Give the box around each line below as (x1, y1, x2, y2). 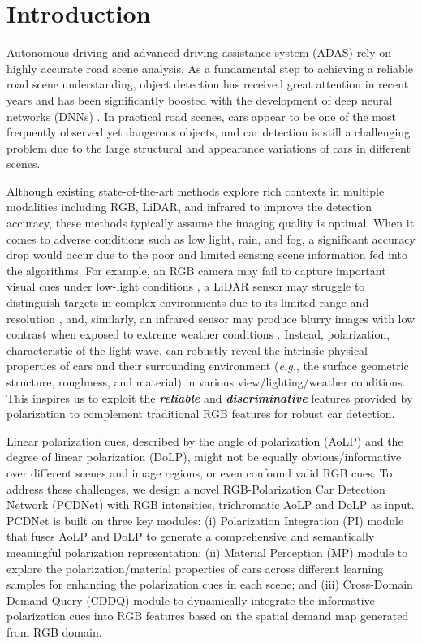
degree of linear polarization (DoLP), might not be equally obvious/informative (6, 448, 402, 465)
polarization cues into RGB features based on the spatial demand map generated (6, 607, 409, 624)
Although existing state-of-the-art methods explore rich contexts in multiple (6, 182, 385, 199)
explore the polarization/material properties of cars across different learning (6, 559, 384, 576)
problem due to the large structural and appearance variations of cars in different (6, 139, 411, 156)
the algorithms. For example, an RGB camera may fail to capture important (6, 261, 386, 278)
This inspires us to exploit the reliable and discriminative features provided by (6, 389, 413, 406)
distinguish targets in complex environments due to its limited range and (6, 294, 369, 311)
